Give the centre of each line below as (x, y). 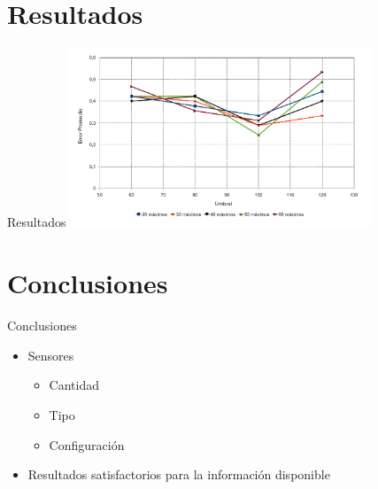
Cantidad (74, 385)
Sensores (51, 355)
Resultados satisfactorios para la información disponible (179, 474)
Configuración (87, 444)
